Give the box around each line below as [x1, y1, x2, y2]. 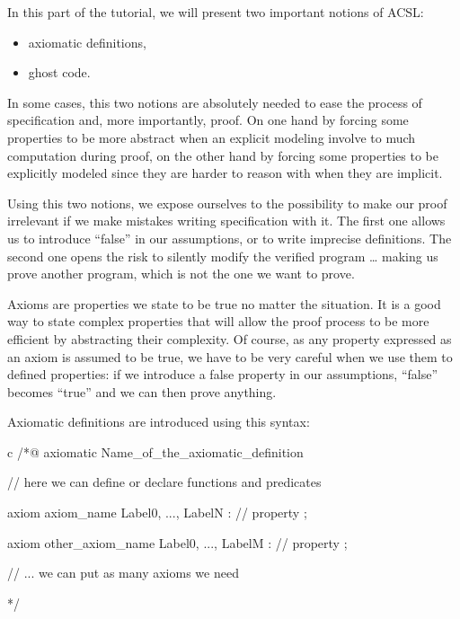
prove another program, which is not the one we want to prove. [7, 264, 355, 283]
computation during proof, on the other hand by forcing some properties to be [7, 146, 438, 164]
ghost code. [28, 63, 91, 82]
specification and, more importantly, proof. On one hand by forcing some [7, 111, 409, 129]
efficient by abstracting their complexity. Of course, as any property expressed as [7, 329, 452, 348]
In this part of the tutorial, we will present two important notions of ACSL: [7, 3, 424, 21]
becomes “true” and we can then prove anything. [7, 382, 277, 401]
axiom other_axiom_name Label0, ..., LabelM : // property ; [7, 533, 348, 552]
